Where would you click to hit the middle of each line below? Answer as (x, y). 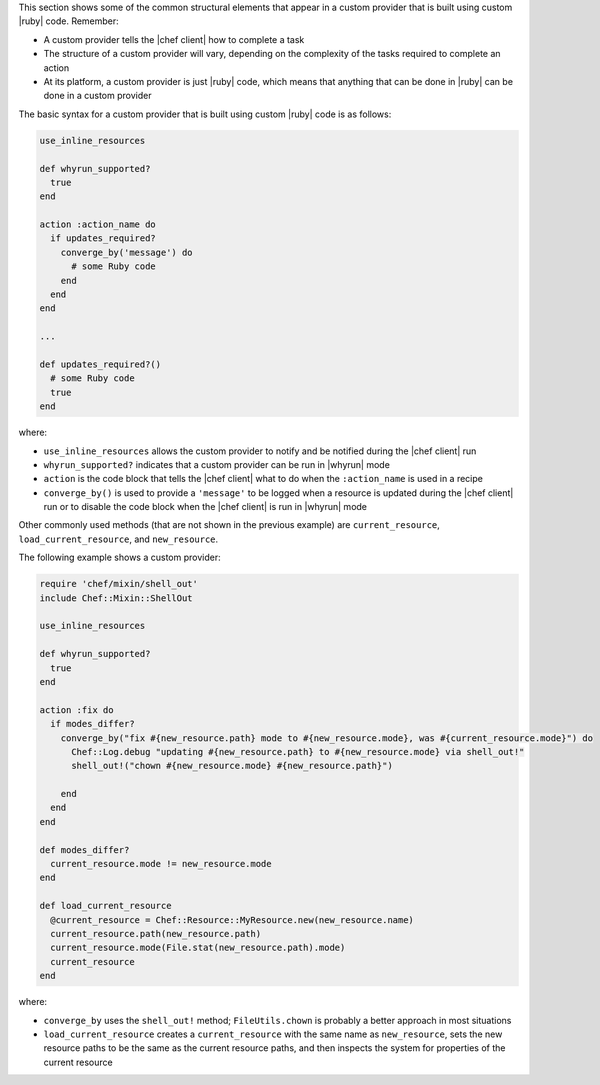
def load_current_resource (105, 906)
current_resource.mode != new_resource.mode (161, 864)
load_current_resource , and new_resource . (118, 539)
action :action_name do (98, 224)
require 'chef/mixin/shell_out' (119, 584)
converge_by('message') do (127, 252)
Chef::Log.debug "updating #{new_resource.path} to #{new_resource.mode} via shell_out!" (298, 751)
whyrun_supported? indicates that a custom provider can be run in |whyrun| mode (216, 464)
